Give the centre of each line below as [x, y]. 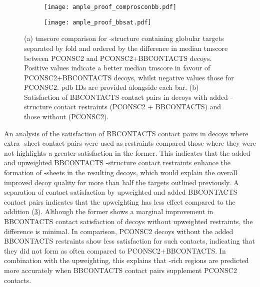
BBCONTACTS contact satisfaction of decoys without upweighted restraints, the [128, 221]
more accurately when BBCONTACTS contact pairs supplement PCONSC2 [120, 270]
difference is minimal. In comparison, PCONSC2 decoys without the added [119, 231]
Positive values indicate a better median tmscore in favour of [117, 68]
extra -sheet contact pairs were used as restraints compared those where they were [130, 143]
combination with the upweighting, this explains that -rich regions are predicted [126, 260]
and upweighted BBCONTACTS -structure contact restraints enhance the [117, 162]
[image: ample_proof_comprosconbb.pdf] [110, 7]
